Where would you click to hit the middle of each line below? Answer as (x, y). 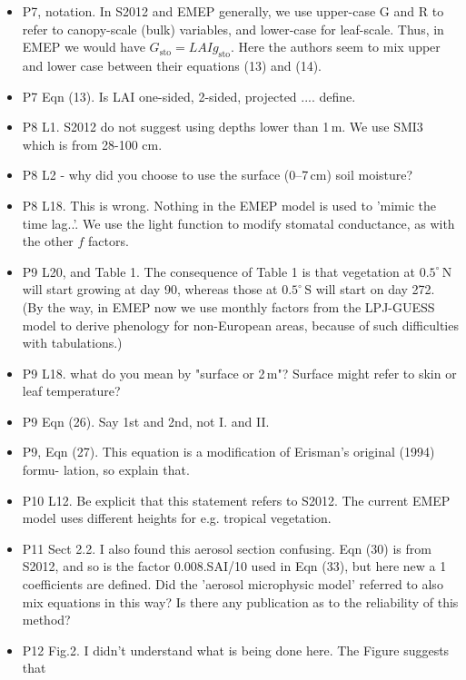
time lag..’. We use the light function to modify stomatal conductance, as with (238, 223)
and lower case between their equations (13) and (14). (172, 65)
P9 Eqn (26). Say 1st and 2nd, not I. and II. (146, 421)
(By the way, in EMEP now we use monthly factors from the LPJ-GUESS (228, 306)
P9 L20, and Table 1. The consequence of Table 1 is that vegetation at (218, 271)
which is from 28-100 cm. (92, 144)
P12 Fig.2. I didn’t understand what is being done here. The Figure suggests (236, 650)
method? (46, 620)
